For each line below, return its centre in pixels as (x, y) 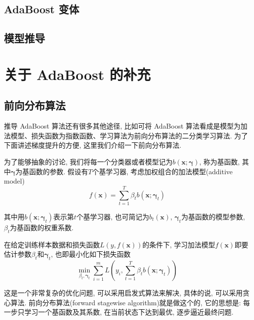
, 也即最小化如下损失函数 (91, 254)
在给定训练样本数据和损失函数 (52, 244)
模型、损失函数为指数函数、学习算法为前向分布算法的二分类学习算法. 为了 (129, 135)
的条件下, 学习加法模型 (179, 244)
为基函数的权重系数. (42, 227)
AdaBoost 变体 (42, 9)
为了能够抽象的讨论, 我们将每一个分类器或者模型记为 (88, 161)
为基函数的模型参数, (213, 216)
